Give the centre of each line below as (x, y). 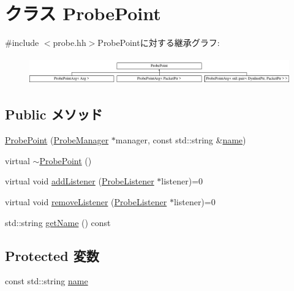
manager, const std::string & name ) (181, 140)
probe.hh (70, 43)
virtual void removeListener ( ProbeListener (86, 201)
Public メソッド (54, 114)
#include (22, 43)
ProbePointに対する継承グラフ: (159, 43)
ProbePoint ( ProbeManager (57, 140)
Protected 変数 (52, 255)
